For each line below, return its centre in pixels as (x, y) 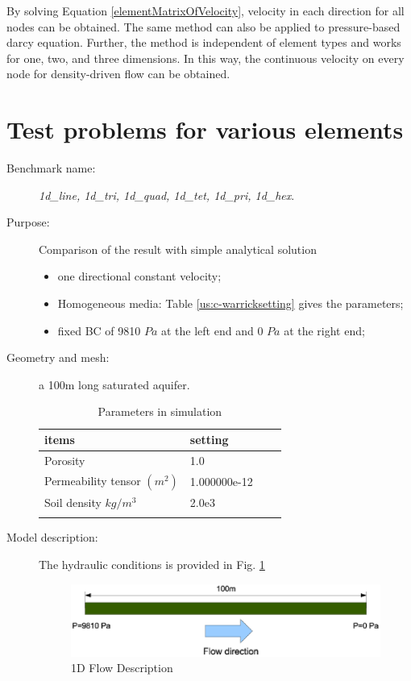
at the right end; (324, 330)
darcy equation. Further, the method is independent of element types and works (204, 42)
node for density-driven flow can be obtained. (118, 74)
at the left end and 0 (212, 330)
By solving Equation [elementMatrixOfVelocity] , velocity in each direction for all (205, 10)
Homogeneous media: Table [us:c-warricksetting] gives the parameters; (230, 303)
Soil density (73, 502)
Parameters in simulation (160, 411)
